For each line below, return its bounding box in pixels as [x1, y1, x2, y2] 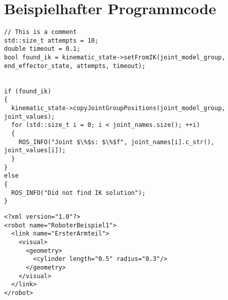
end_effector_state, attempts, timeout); [4, 62, 146, 70]
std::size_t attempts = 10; [4, 37, 99, 44]
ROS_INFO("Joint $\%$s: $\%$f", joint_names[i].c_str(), [18, 138, 215, 146]
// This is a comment [4, 28, 77, 36]
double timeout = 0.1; [4, 45, 81, 53]
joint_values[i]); [4, 147, 66, 154]
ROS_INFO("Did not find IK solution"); [11, 189, 146, 196]
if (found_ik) [4, 87, 52, 95]
